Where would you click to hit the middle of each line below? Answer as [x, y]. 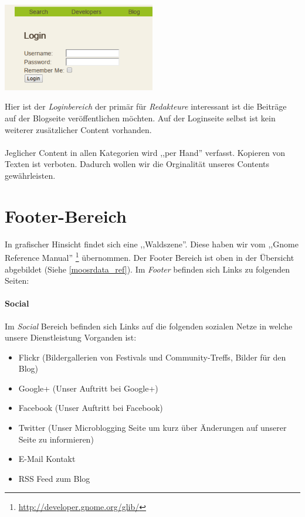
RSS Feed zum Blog [54, 478]
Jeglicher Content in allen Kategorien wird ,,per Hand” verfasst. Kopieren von [145, 152]
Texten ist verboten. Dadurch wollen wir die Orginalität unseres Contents [137, 164]
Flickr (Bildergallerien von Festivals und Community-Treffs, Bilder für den [152, 357]
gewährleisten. [30, 175]
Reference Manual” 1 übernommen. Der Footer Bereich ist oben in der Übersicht [150, 256]
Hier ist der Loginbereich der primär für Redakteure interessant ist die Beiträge [146, 106]
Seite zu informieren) [56, 439]
